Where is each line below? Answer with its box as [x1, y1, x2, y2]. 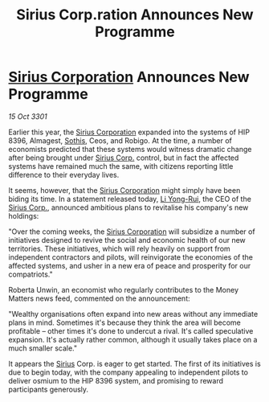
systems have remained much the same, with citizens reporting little [8, 161, 234, 170]
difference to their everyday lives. [8, 170, 120, 179]
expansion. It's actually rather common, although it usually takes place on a [8, 334, 258, 344]
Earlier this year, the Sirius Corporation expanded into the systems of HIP [8, 127, 251, 137]
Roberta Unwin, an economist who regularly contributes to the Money [8, 285, 239, 294]
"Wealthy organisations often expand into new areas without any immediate [8, 309, 259, 318]
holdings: [8, 211, 39, 220]
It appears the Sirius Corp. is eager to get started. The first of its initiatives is [8, 359, 261, 368]
